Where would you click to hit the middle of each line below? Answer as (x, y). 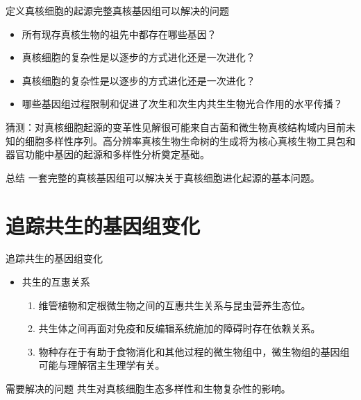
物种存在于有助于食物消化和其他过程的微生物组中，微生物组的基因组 (194, 351)
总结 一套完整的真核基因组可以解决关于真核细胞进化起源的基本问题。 (163, 177)
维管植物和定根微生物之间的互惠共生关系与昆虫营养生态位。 (175, 305)
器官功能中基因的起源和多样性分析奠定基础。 (108, 154)
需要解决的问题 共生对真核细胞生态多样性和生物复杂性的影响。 (148, 389)
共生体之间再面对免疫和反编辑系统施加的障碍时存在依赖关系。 (179, 328)
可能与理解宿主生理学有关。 (102, 365)
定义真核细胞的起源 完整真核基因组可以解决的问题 (117, 10)
